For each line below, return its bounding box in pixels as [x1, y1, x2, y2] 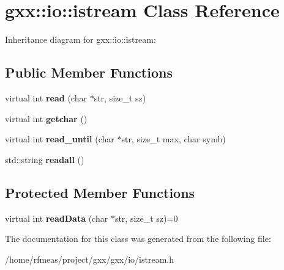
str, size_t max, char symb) [121, 133, 226, 145]
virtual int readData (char [5, 211, 108, 224]
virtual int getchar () [5, 112, 88, 125]
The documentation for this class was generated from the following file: [5, 232, 271, 245]
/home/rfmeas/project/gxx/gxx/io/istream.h [5, 252, 174, 265]
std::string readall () [5, 153, 84, 166]
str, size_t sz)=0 [114, 211, 178, 224]
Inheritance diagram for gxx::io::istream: [5, 33, 156, 46]
